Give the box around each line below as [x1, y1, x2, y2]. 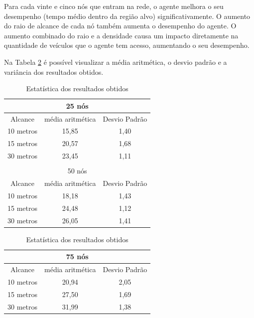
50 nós [67, 165, 87, 176]
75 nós [66, 251, 89, 262]
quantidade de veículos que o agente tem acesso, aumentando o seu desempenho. [4, 40, 250, 50]
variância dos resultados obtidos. [4, 66, 104, 77]
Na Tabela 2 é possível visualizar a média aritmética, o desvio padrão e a [4, 56, 227, 67]
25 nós [66, 100, 89, 111]
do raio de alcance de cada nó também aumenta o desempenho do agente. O [4, 20, 237, 31]
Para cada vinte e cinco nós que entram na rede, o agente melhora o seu [4, 1, 224, 11]
